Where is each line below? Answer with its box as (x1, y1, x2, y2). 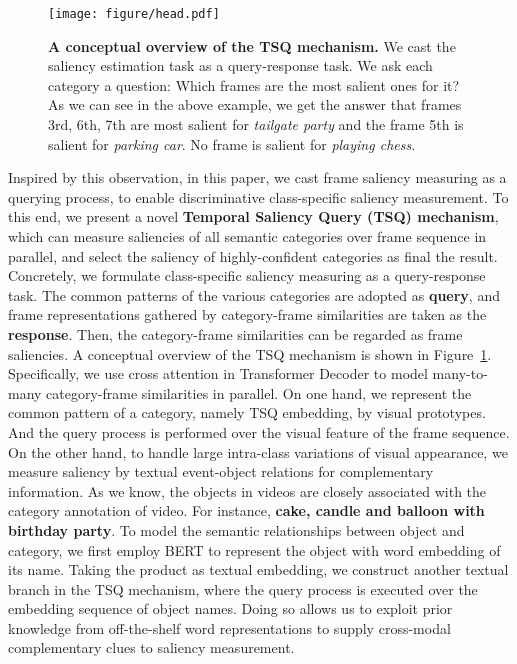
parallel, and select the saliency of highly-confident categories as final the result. (8, 245, 498, 266)
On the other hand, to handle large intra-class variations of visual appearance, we (8, 441, 508, 462)
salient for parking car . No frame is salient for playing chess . (48, 133, 416, 154)
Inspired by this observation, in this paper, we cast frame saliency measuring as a (8, 167, 507, 188)
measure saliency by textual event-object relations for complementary (8, 461, 434, 482)
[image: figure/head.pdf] (48, 7, 220, 21)
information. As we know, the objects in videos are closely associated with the (8, 480, 487, 501)
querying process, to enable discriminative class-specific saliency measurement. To (8, 186, 509, 207)
